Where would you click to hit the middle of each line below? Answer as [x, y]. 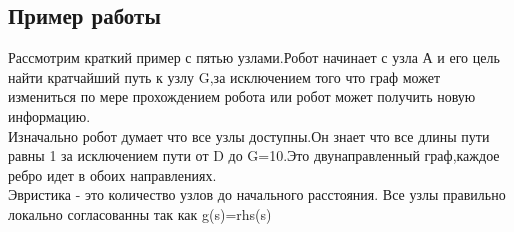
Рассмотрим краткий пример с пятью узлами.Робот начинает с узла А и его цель [254, 57]
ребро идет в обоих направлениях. [112, 174]
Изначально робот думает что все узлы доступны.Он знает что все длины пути [249, 135]
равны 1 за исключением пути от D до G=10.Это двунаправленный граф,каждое [254, 155]
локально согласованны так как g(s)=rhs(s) [140, 213]
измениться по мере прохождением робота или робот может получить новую [242, 96]
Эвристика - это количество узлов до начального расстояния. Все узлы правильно [257, 194]
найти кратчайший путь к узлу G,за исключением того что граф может [224, 76]
